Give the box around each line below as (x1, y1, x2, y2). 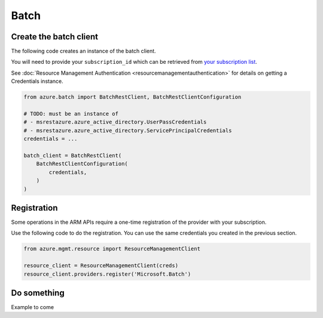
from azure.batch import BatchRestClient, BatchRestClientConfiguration (23, 94, 242, 101)
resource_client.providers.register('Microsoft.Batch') (23, 270, 191, 277)
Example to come (11, 304, 54, 311)
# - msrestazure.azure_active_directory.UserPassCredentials (23, 119, 207, 125)
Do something (11, 288, 65, 298)
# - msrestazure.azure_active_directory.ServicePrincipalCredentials (23, 127, 232, 134)
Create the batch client (11, 32, 99, 42)
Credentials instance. (11, 78, 64, 85)
